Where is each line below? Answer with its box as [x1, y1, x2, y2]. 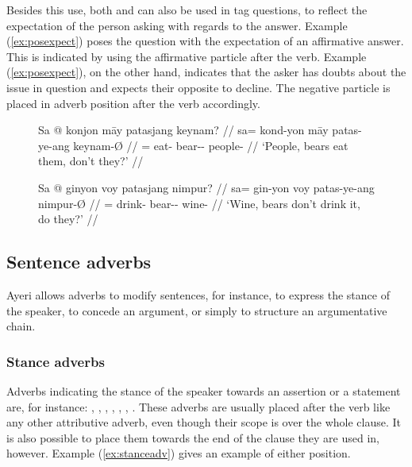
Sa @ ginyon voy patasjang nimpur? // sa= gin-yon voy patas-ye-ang [38, 179, 375, 195]
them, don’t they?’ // [38, 152, 144, 169]
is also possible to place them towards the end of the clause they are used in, [6, 429, 379, 446]
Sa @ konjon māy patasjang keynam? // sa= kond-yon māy [38, 122, 329, 138]
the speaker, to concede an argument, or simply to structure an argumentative [6, 302, 387, 318]
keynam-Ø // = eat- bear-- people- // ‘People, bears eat [73, 137, 348, 153]
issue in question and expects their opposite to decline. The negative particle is [6, 79, 391, 95]
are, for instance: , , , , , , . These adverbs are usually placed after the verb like [6, 398, 391, 415]
